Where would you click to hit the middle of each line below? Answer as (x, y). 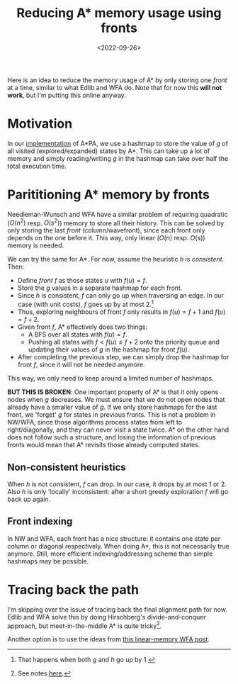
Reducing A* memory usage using (119, 13)
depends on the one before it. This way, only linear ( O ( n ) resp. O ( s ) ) (106, 238)
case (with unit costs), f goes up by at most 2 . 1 (86, 304)
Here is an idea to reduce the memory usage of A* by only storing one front (118, 80)
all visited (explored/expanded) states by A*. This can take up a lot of (109, 151)
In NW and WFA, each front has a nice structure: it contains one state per (114, 538)
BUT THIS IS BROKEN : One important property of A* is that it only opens (113, 392)
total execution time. (37, 166)
